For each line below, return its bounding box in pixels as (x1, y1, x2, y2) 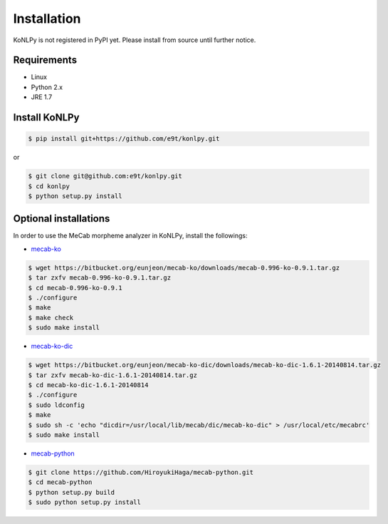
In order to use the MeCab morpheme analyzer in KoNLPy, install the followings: (13, 232, 248, 240)
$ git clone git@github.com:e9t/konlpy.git (28, 172, 183, 180)
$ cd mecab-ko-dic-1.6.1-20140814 (28, 381, 149, 389)
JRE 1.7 (31, 93, 53, 101)
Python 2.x (31, 83, 63, 91)
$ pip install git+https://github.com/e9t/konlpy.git (28, 135, 220, 143)
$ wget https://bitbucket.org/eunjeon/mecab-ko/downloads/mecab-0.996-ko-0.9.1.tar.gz (28, 264, 340, 272)
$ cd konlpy (28, 182, 70, 190)
